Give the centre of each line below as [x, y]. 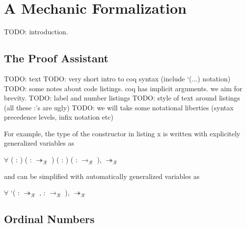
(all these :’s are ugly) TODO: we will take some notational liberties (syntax [119, 107]
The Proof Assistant [56, 58]
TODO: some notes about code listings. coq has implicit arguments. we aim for [123, 88]
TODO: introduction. [36, 32]
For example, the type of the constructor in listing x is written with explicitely [122, 133]
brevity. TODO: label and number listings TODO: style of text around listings [122, 98]
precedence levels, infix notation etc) [59, 117]
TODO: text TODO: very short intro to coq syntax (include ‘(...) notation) [117, 78]
